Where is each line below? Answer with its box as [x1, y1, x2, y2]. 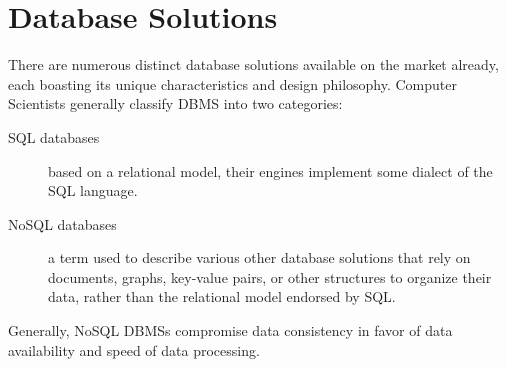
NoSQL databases [8, 213, 117, 234]
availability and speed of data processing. [8, 339, 260, 360]
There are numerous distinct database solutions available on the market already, [8, 54, 499, 75]
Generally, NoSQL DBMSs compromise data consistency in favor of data [8, 320, 453, 341]
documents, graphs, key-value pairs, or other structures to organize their [48, 266, 492, 287]
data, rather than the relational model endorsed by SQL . [48, 286, 396, 307]
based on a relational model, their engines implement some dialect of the [48, 160, 493, 181]
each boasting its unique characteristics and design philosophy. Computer [8, 73, 457, 94]
